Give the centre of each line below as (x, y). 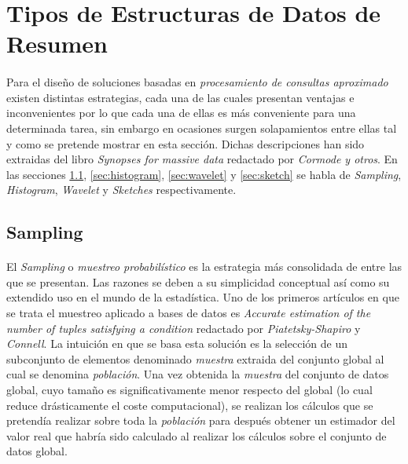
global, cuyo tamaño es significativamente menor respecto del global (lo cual (189, 390)
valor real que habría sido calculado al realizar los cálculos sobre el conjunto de (197, 435)
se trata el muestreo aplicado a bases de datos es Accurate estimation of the (189, 313)
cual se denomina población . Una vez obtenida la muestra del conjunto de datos (198, 374)
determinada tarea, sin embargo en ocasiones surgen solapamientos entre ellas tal (202, 128)
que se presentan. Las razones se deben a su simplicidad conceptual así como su (198, 281)
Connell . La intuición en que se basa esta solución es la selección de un (177, 343)
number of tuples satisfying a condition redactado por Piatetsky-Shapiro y (184, 328)
